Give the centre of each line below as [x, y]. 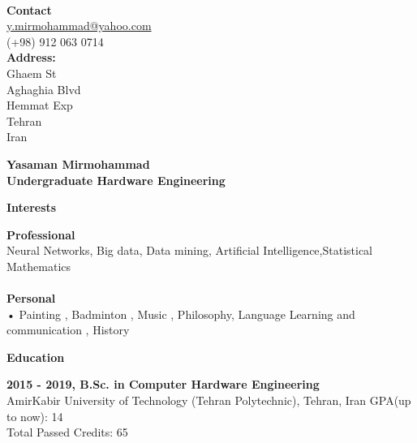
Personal [31, 298]
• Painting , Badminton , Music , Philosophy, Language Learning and [181, 314]
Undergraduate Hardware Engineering [116, 180]
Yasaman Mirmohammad [78, 163]
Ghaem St [32, 73]
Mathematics [39, 266]
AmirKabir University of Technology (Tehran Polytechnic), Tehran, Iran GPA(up [209, 400]
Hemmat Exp [40, 105]
